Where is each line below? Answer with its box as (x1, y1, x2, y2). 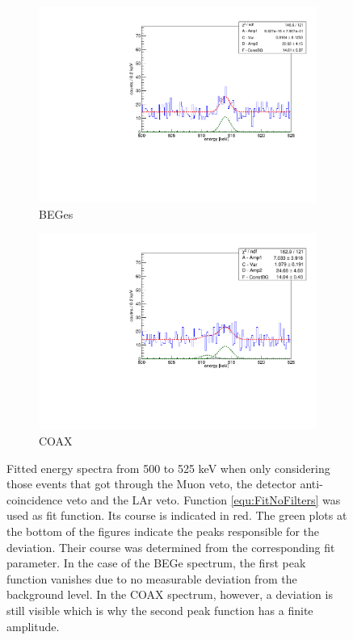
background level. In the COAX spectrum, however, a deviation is (6, 586, 333, 603)
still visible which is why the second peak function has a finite (6, 601, 313, 618)
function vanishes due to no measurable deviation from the (6, 570, 297, 587)
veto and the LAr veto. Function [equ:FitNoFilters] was (65, 491, 341, 508)
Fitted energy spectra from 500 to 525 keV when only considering (6, 459, 330, 476)
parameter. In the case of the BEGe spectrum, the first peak (6, 554, 306, 571)
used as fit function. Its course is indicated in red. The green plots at (6, 507, 347, 524)
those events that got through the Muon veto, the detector (6, 475, 296, 492)
